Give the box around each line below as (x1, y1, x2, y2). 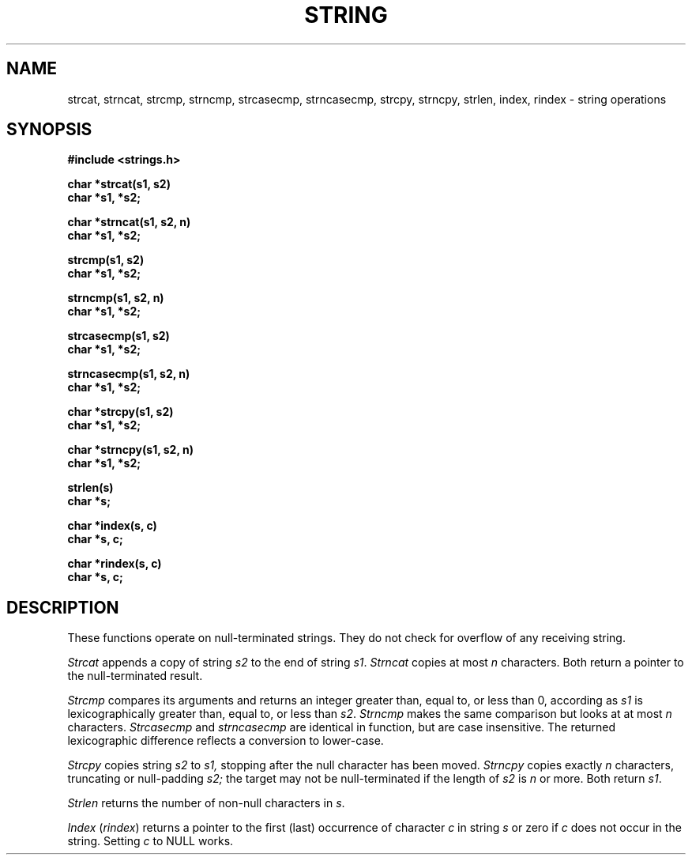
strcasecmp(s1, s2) (67, 329, 170, 343)
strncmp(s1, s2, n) (67, 291, 164, 305)
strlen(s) (67, 481, 114, 495)
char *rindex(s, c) (67, 557, 162, 571)
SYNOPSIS (6, 119, 92, 140)
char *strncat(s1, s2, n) (67, 215, 191, 229)
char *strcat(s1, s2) (67, 177, 171, 191)
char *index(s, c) (67, 519, 157, 533)
